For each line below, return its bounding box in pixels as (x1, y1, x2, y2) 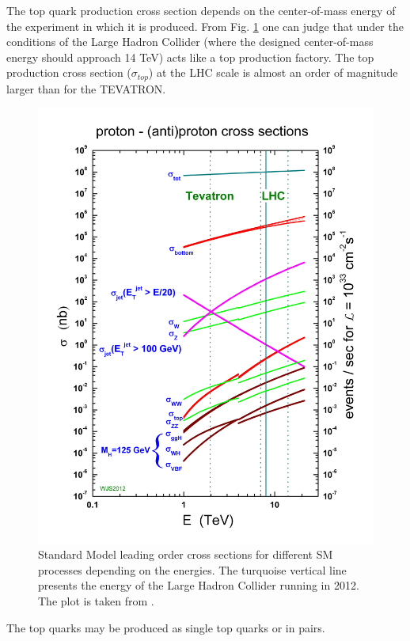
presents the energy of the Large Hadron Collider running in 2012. (38, 577, 359, 594)
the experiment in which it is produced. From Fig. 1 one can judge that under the (6, 17, 404, 34)
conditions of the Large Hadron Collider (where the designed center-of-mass (6, 33, 374, 50)
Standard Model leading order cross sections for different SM (38, 546, 333, 563)
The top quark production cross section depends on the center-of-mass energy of (6, 2, 396, 18)
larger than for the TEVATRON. (6, 80, 166, 97)
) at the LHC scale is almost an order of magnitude (148, 64, 398, 81)
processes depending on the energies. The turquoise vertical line (38, 561, 347, 578)
